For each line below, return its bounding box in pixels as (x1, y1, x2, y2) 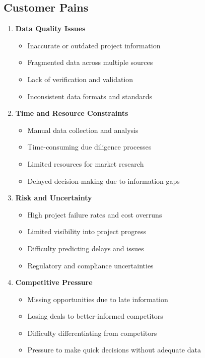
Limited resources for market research (27, 158, 144, 169)
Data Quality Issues (15, 23, 86, 34)
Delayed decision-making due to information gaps (27, 175, 180, 186)
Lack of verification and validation (27, 74, 133, 84)
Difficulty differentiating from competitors (27, 327, 157, 338)
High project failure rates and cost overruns (27, 209, 162, 220)
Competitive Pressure (15, 277, 93, 288)
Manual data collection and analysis (27, 124, 139, 135)
